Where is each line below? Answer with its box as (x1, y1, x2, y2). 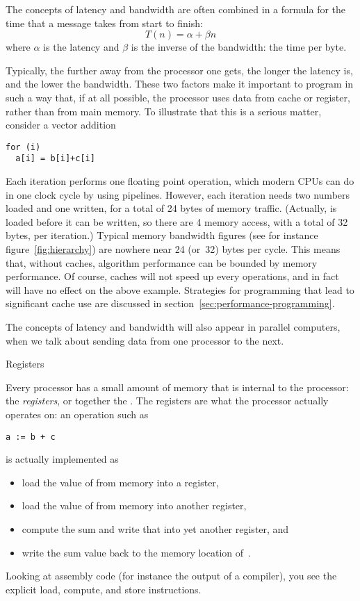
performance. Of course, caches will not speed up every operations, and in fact (6, 269, 339, 283)
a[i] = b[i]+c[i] (15, 154, 95, 164)
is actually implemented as (6, 452, 119, 466)
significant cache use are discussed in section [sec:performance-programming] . (6, 296, 335, 311)
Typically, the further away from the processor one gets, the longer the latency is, (6, 63, 353, 77)
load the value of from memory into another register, (22, 498, 247, 513)
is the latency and (43, 40, 120, 54)
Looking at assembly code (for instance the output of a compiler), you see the (6, 568, 337, 583)
